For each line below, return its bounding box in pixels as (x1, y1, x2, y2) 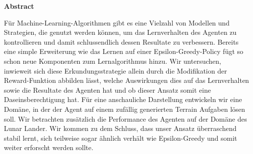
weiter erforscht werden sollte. (4, 142, 93, 153)
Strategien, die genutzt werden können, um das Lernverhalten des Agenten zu (4, 27, 237, 37)
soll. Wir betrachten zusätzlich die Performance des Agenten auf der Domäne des (4, 113, 247, 124)
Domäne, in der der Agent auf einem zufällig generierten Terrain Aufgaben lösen (4, 103, 245, 114)
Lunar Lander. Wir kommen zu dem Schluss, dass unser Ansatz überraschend (4, 123, 237, 133)
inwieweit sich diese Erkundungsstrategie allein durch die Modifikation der (4, 65, 227, 76)
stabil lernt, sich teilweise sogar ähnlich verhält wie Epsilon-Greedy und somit (4, 132, 237, 143)
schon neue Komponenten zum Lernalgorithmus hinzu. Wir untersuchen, (4, 55, 221, 66)
